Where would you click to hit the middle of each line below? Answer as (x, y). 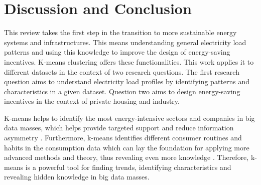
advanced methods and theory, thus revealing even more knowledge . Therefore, (126, 157)
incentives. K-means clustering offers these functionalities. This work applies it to (129, 61)
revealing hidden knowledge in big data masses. (77, 177)
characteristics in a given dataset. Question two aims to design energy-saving (122, 91)
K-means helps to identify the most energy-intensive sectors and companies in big (129, 118)
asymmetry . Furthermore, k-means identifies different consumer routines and (123, 138)
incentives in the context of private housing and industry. (92, 101)
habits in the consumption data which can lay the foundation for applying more (127, 147)
